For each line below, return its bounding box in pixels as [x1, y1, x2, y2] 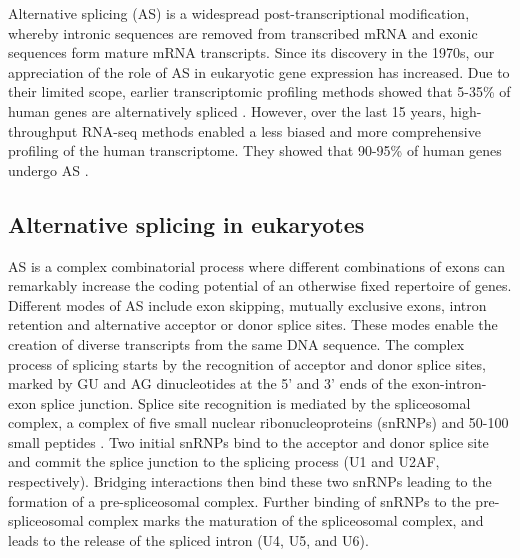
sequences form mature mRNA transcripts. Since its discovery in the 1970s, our [8, 42, 495, 63]
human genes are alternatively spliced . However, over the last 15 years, [8, 100, 446, 121]
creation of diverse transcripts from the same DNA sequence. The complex [8, 333, 465, 354]
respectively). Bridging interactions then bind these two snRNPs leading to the [8, 471, 492, 492]
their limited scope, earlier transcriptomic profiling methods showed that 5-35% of [8, 81, 511, 102]
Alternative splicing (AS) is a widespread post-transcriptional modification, [8, 3, 470, 23]
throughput [8, 120, 78, 141]
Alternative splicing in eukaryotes [8, 208, 365, 239]
